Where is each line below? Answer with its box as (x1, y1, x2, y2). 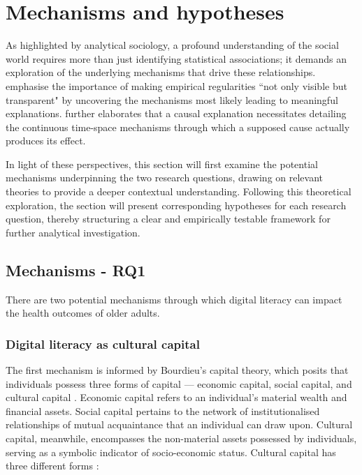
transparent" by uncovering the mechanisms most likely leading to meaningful (6, 92, 338, 107)
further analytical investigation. (6, 225, 140, 239)
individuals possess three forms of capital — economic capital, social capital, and (6, 376, 352, 391)
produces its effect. (6, 133, 86, 148)
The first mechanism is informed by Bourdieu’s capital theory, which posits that (6, 363, 349, 377)
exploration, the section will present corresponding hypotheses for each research (6, 197, 347, 212)
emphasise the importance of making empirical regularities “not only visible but (6, 78, 347, 93)
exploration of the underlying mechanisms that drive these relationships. (6, 65, 316, 80)
